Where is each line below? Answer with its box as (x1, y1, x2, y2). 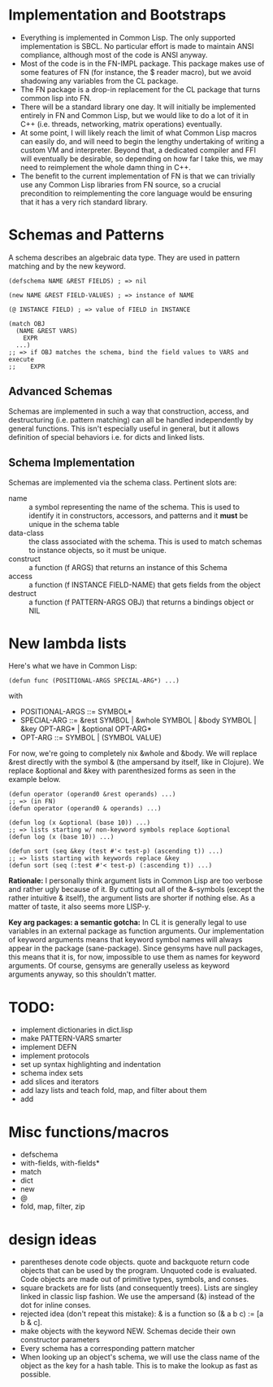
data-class (8, 528, 45, 538)
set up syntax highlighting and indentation (19, 1060, 161, 1069)
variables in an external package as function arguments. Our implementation (8, 926, 265, 936)
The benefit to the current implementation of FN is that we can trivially (19, 171, 256, 181)
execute (8, 355, 35, 363)
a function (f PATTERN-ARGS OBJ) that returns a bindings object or (28, 597, 254, 607)
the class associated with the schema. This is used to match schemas (28, 536, 262, 546)
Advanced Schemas (8, 384, 113, 398)
